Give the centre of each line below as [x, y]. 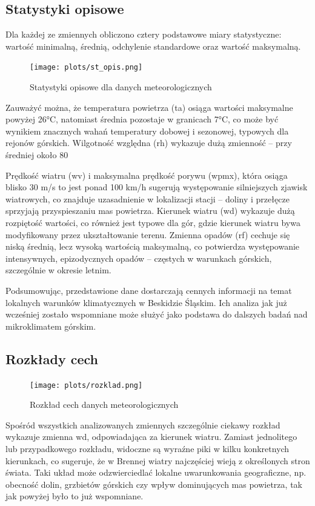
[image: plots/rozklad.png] [86, 385]
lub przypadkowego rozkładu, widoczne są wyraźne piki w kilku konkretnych [148, 448]
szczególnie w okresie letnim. [58, 270]
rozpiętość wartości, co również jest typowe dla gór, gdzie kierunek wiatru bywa [153, 222]
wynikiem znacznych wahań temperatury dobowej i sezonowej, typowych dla [147, 131]
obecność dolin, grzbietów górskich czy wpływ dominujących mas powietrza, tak [154, 484]
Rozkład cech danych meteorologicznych [104, 404]
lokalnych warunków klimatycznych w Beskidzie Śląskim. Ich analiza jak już [146, 302]
